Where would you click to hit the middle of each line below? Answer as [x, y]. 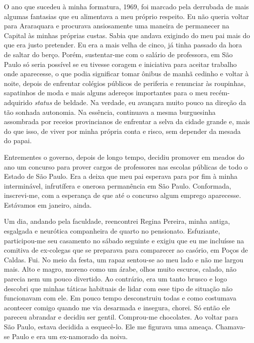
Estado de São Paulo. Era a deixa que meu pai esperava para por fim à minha [121, 176]
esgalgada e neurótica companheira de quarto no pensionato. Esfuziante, [112, 231]
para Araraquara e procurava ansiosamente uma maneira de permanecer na [117, 26]
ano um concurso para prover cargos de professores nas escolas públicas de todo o [126, 166]
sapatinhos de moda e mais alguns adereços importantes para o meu [106, 93]
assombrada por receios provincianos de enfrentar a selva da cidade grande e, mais [127, 121]
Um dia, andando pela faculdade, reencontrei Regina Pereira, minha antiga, [117, 221]
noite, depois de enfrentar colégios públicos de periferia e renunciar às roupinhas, [125, 83]
